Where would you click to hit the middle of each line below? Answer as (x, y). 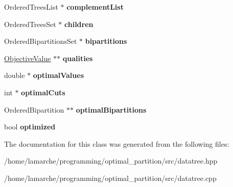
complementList (95, 7)
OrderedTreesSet (30, 24)
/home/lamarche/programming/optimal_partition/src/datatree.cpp (110, 178)
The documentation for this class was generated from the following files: (117, 143)
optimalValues (59, 75)
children (79, 24)
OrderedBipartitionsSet (41, 41)
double (15, 75)
